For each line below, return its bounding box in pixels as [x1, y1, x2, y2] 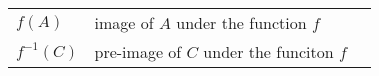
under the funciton [203, 40, 334, 63]
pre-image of [94, 40, 182, 63]
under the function [176, 11, 307, 34]
